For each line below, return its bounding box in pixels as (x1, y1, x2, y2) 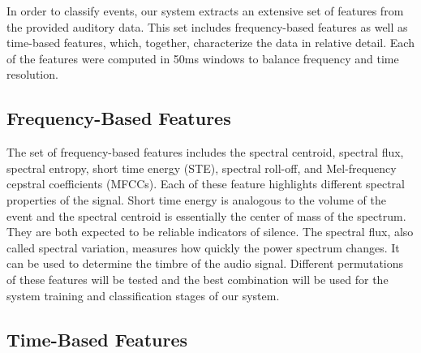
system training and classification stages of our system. (6, 286, 280, 303)
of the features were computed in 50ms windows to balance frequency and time (6, 50, 399, 67)
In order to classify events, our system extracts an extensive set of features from (6, 2, 404, 19)
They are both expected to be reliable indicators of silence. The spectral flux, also (6, 223, 414, 240)
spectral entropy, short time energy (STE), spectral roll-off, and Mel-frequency (6, 159, 397, 176)
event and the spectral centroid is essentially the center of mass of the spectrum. (6, 207, 406, 224)
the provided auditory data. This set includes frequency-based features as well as (6, 18, 408, 35)
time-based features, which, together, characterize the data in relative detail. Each (6, 34, 415, 51)
